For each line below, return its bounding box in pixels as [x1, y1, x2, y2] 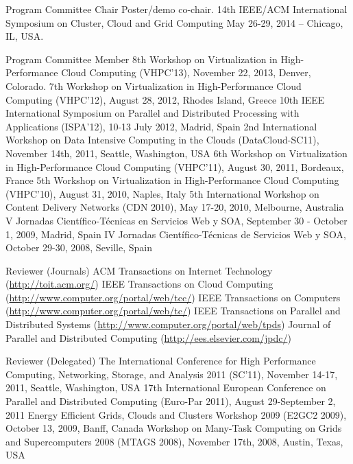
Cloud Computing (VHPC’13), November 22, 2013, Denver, [61, 65, 311, 80]
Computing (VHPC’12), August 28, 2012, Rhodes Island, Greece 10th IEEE [5, 92, 325, 106]
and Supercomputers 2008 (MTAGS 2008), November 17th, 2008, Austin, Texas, [5, 434, 343, 448]
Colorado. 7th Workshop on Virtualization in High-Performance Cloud [5, 78, 302, 93]
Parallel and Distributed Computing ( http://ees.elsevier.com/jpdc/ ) [5, 330, 291, 345]
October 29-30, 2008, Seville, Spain [5, 240, 152, 255]
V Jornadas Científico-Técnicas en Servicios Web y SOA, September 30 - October [5, 213, 348, 227]
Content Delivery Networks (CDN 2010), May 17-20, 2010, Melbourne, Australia [5, 200, 344, 214]
